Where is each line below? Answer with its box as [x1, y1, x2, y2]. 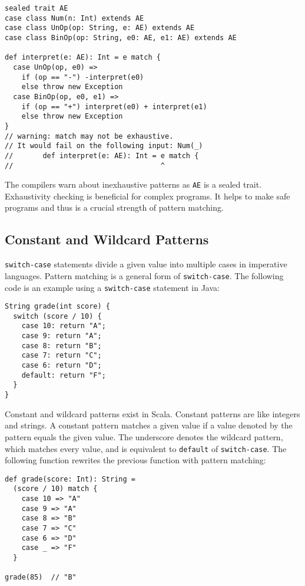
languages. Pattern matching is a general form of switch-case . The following [5, 269, 284, 281]
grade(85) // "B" [5, 573, 77, 582]
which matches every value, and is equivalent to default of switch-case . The [5, 442, 287, 454]
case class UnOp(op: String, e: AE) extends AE [5, 24, 195, 32]
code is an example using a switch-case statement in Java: [5, 281, 220, 293]
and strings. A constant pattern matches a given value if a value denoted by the [5, 419, 293, 431]
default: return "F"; [21, 371, 106, 379]
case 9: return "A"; [21, 332, 102, 341]
